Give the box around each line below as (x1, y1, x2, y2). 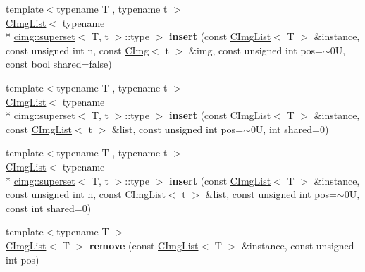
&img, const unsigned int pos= (188, 42, 323, 57)
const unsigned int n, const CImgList (6, 187, 166, 202)
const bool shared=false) (6, 56, 112, 71)
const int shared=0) (6, 200, 92, 215)
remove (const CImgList (89, 237, 199, 252)
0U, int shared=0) (250, 121, 329, 136)
